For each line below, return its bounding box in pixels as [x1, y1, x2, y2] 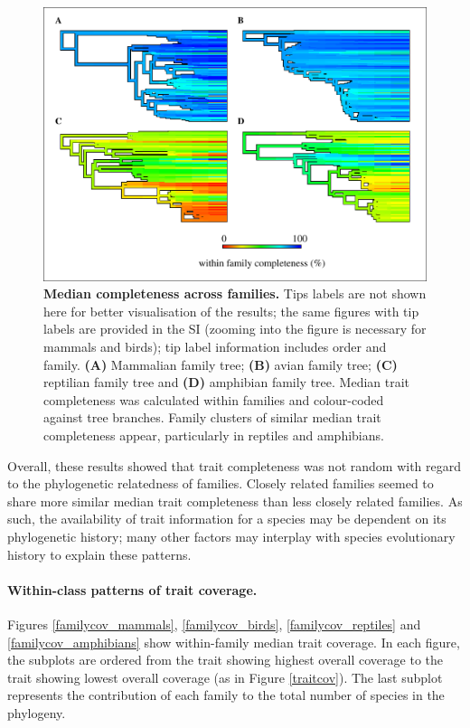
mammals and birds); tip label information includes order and [43, 337, 387, 356]
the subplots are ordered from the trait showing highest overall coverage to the [7, 650, 444, 669]
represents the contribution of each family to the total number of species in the [7, 685, 445, 704]
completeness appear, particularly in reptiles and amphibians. [43, 426, 384, 445]
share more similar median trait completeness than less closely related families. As [7, 491, 463, 510]
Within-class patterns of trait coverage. [7, 580, 258, 599]
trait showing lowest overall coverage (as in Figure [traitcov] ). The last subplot [7, 667, 443, 686]
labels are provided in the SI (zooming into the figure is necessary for [43, 319, 427, 338]
